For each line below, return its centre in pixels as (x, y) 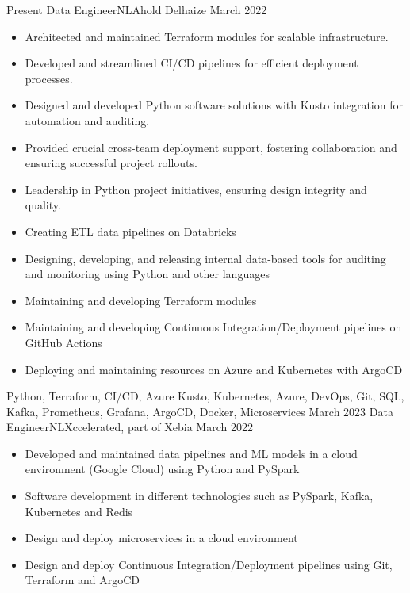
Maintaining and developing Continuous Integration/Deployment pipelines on (213, 327)
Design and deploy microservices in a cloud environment (161, 538)
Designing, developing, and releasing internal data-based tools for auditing (205, 258)
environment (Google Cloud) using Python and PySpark (162, 469)
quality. (43, 205)
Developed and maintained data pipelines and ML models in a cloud (191, 453)
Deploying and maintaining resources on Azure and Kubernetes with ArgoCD (214, 369)
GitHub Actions (63, 342)
